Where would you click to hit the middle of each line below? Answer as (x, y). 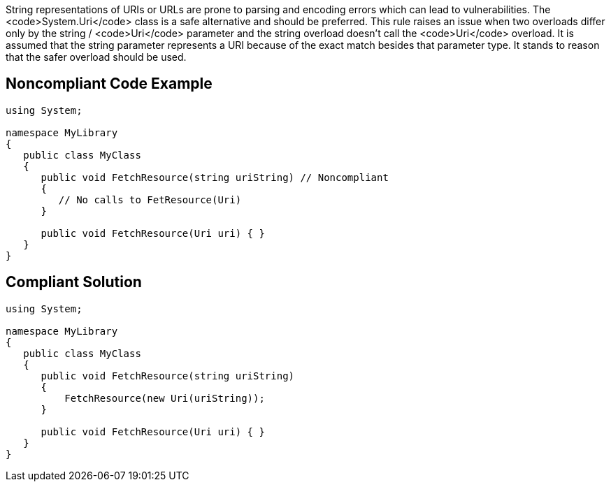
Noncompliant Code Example (109, 84)
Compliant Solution (74, 282)
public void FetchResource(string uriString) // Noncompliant (215, 177)
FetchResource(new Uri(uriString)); (165, 398)
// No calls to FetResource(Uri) (150, 199)
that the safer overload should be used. (96, 57)
